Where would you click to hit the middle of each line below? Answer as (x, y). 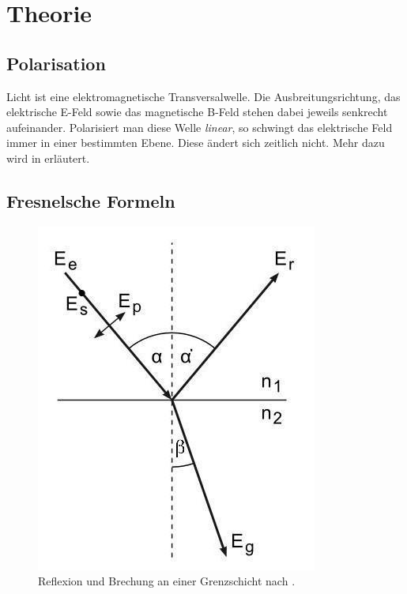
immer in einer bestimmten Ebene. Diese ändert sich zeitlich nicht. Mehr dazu (196, 143)
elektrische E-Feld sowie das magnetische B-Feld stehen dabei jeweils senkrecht (197, 112)
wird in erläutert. (48, 158)
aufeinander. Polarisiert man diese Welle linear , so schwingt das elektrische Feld (200, 127)
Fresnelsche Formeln (91, 200)
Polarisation (56, 63)
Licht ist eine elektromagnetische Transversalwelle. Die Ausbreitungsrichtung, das (203, 96)
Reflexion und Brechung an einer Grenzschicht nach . (167, 581)
